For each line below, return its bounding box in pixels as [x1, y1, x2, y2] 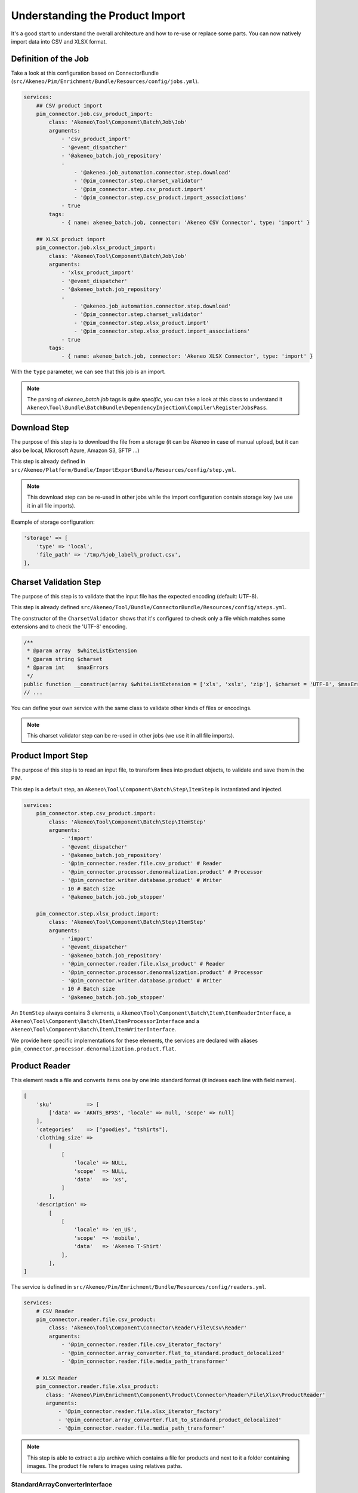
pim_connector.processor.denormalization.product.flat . [11, 1045, 177, 1052]
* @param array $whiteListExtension [27, 647, 137, 654]
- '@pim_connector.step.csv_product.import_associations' [73, 194, 248, 201]
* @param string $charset [27, 656, 103, 662]
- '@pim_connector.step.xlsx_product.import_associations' [73, 328, 251, 334]
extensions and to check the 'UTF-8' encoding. [11, 623, 128, 630]
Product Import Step [11, 750, 88, 761]
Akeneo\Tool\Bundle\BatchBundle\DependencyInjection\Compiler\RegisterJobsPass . [27, 404, 268, 411]
